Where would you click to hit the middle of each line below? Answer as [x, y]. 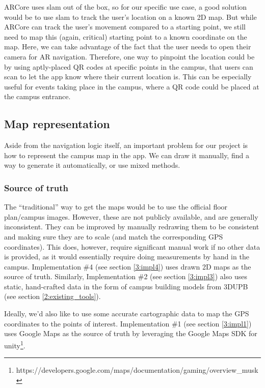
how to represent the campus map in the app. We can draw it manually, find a [127, 155]
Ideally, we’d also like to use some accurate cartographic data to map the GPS [127, 314]
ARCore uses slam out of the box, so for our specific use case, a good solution [126, 7]
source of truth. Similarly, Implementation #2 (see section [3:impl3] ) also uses [126, 276]
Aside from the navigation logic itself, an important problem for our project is [126, 145]
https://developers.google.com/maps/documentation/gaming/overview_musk [137, 370]
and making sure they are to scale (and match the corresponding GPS [114, 236]
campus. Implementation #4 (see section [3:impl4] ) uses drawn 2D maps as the [128, 266]
